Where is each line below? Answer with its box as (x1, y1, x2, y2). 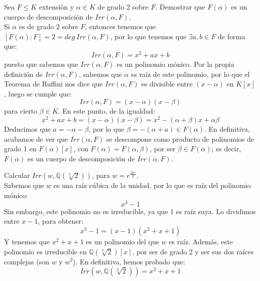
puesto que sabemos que (4, 59, 78, 69)
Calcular (4, 170, 30, 180)
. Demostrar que (155, 2, 205, 12)
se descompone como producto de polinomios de (106, 133, 254, 144)
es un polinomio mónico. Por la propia (116, 59, 234, 69)
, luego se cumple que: (4, 88, 72, 99)
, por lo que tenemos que (110, 31, 187, 41)
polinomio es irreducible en (4, 246, 87, 256)
